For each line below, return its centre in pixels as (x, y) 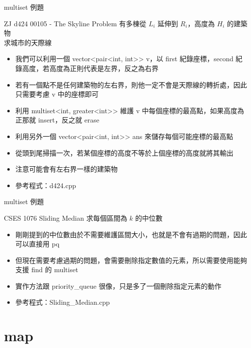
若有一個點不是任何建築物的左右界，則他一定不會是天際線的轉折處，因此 (131, 84)
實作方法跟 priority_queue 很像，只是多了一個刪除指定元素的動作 (118, 286)
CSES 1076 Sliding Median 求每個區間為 (66, 217)
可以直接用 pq (37, 244)
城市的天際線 (31, 42)
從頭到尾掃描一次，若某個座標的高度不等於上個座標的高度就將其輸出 (124, 152)
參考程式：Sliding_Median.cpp (63, 302)
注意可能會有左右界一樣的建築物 (66, 169)
